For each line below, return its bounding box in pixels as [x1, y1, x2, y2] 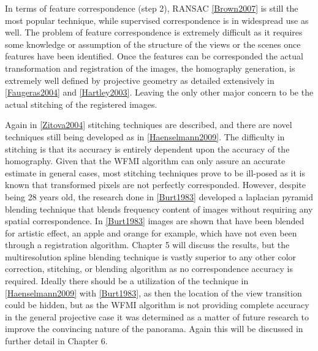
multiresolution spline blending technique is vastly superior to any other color [5, 250, 297, 263]
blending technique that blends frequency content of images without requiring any [5, 202, 313, 215]
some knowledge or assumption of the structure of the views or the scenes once [5, 37, 301, 50]
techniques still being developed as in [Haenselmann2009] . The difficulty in [5, 130, 285, 143]
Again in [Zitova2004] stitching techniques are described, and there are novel [5, 118, 292, 131]
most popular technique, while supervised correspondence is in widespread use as [5, 13, 309, 26]
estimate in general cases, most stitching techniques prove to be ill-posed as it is [5, 166, 305, 179]
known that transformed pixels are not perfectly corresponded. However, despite [5, 178, 306, 191]
